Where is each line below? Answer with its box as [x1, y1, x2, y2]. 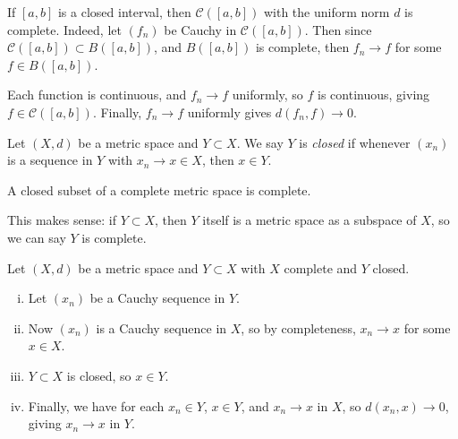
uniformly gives [187, 102, 272, 121]
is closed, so [66, 366, 131, 384]
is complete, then [255, 38, 350, 56]
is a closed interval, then [57, 3, 191, 21]
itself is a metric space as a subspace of [202, 211, 417, 229]
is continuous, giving [318, 85, 430, 104]
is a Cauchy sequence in [96, 318, 227, 337]
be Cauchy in [164, 20, 237, 39]
